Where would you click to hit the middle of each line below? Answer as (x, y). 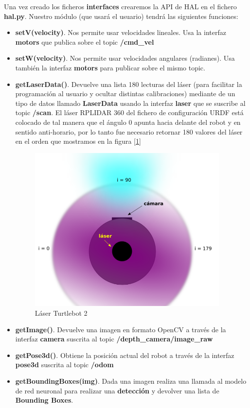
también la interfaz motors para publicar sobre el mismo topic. (110, 67)
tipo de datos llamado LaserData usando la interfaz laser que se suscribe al (130, 103)
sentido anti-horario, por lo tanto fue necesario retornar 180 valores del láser (129, 131)
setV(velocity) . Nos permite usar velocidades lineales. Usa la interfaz (121, 32)
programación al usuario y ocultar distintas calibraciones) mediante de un (125, 93)
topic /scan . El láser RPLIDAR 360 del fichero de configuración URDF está (129, 112)
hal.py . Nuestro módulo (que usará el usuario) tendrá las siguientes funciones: (121, 16)
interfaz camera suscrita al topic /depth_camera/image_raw (114, 339)
